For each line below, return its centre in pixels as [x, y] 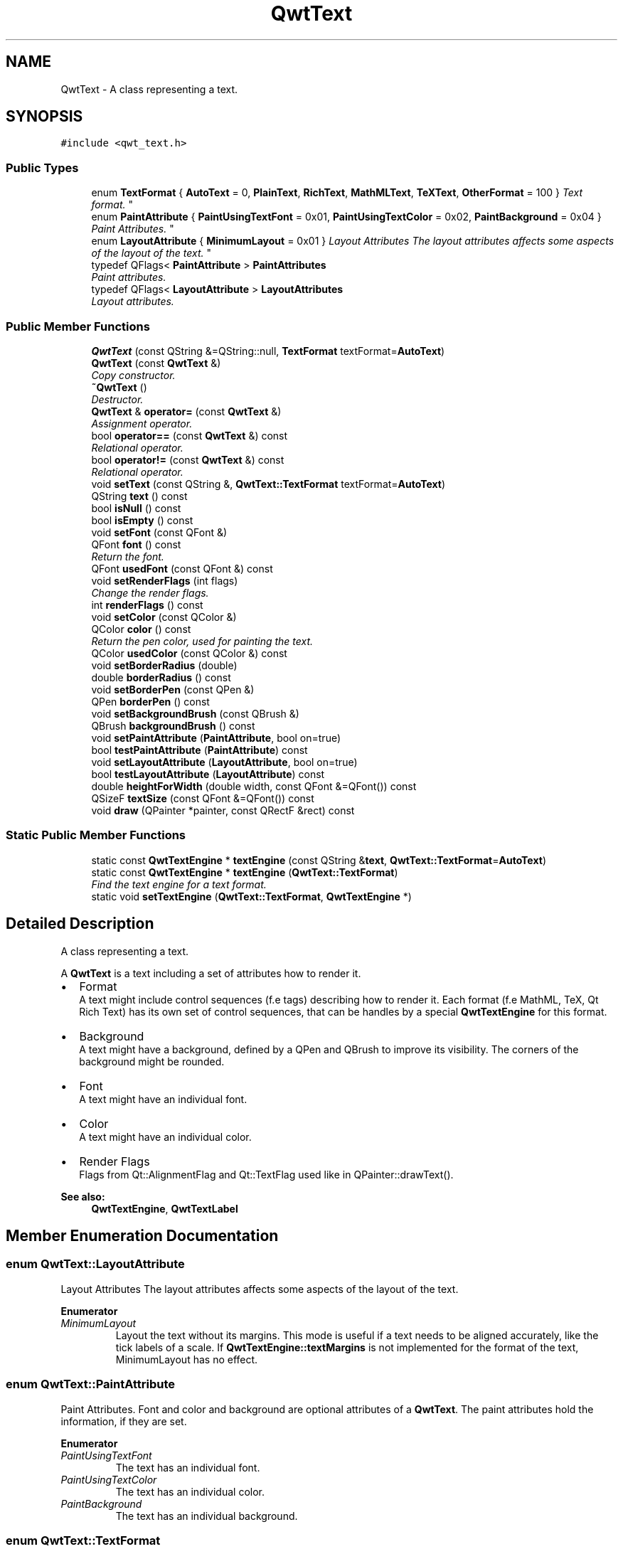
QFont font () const [136, 544]
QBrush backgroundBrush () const [173, 725]
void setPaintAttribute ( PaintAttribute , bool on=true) [216, 738]
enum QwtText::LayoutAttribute [95, 1264]
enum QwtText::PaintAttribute [90, 1384]
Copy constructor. [133, 375]
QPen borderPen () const [150, 701]
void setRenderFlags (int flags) [165, 580]
